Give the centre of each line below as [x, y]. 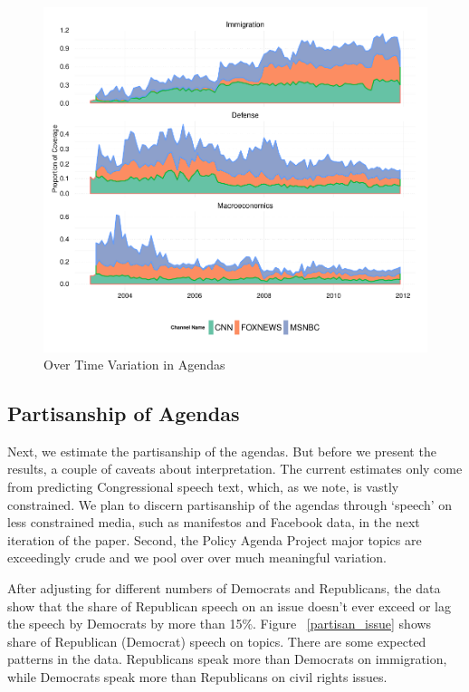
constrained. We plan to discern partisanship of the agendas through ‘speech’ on [230, 504]
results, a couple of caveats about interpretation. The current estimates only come [235, 469]
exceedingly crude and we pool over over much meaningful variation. [197, 557]
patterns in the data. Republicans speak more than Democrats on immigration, [227, 659]
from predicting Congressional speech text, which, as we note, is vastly [203, 487]
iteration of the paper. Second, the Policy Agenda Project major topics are [215, 539]
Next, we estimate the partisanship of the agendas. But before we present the [222, 451]
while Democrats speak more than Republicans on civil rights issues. [197, 677]
